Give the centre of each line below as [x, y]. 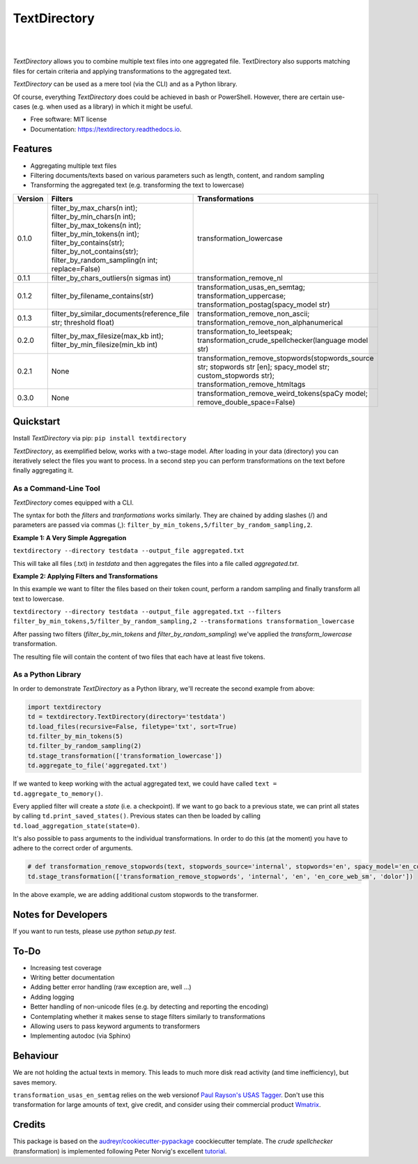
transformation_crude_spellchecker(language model [283, 340]
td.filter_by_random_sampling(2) [85, 746]
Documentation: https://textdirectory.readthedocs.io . [106, 129]
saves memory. [35, 1082]
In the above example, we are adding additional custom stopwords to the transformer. [136, 894]
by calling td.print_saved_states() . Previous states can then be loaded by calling [137, 816]
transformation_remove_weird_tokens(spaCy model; [283, 393]
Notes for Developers [60, 914]
